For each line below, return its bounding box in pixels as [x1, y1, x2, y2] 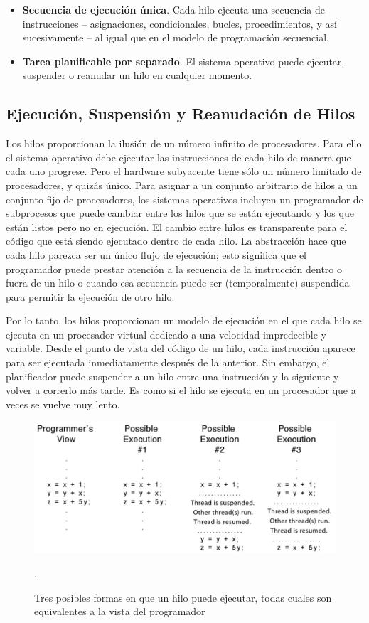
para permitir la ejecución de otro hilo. [6, 289, 175, 304]
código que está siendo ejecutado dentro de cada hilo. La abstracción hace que [6, 233, 346, 248]
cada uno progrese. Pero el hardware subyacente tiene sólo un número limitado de [6, 164, 362, 179]
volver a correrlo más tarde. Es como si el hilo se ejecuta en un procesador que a [6, 383, 356, 398]
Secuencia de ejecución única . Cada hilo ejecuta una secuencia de [22, 2, 326, 16]
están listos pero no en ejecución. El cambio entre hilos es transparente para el [6, 219, 348, 234]
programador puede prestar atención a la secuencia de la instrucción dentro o [6, 261, 343, 276]
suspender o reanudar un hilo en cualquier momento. [22, 68, 252, 82]
